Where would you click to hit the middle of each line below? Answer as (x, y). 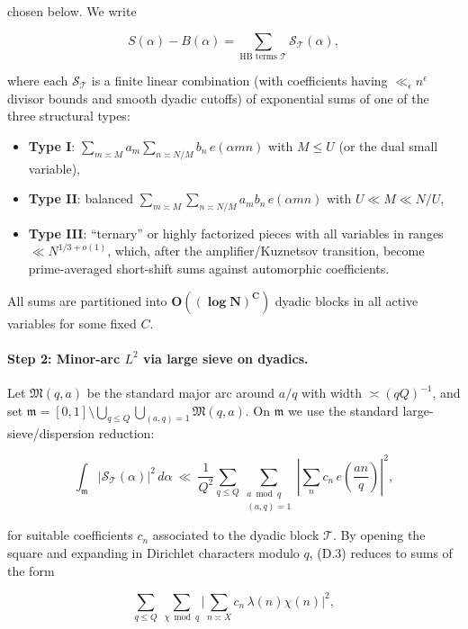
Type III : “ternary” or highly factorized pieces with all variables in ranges (236, 233)
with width (332, 393)
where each (38, 80)
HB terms (258, 56)
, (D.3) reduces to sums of (381, 552)
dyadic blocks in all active (346, 300)
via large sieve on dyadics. (226, 358)
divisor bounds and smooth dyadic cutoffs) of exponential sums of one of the (218, 98)
